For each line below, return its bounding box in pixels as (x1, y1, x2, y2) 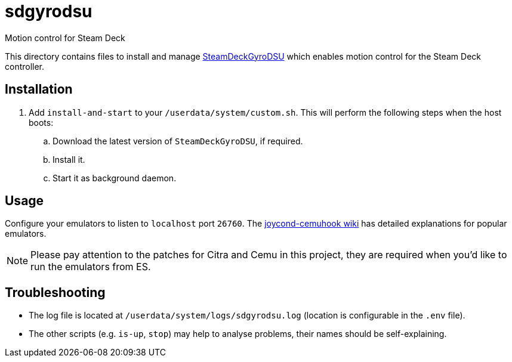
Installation (5, 82, 73, 97)
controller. (5, 61, 45, 72)
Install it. (53, 154, 85, 165)
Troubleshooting (5, 284, 106, 300)
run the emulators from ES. (30, 261, 151, 273)
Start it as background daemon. (53, 172, 177, 183)
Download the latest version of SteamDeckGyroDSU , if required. (53, 135, 303, 146)
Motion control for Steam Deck (5, 32, 125, 43)
